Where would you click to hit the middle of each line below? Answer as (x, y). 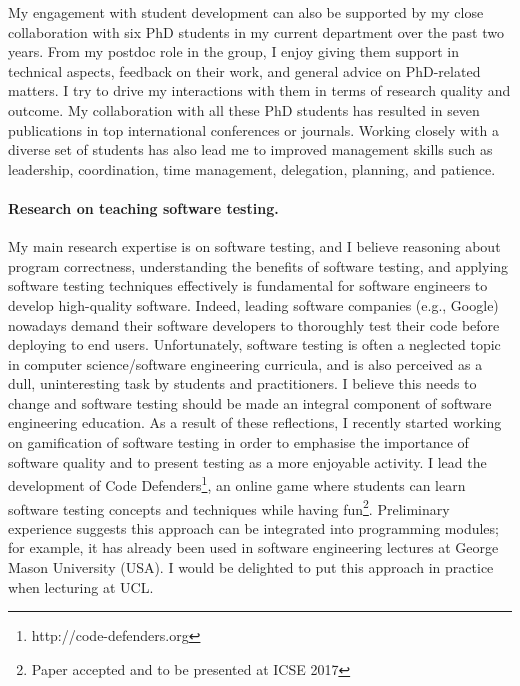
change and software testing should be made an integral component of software (250, 402)
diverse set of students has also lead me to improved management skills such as (250, 149)
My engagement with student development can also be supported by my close (246, 12)
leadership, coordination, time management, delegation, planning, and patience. (252, 168)
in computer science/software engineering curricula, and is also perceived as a (245, 363)
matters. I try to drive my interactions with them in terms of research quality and (259, 90)
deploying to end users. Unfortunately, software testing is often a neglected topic (254, 344)
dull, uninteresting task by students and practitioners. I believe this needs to (242, 383)
